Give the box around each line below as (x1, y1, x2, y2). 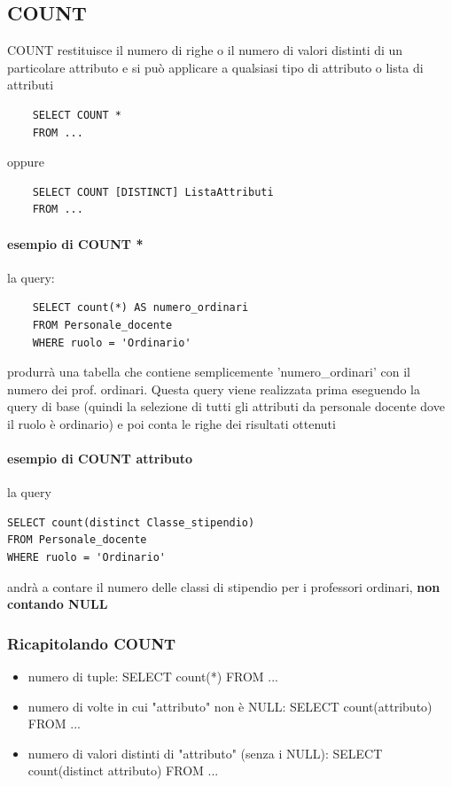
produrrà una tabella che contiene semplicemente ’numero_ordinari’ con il (7, 362, 410, 381)
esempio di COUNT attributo (7, 449, 193, 468)
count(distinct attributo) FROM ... (27, 761, 219, 780)
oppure (7, 152, 45, 171)
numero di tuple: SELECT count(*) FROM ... (27, 667, 279, 686)
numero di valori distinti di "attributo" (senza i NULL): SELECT (27, 743, 383, 762)
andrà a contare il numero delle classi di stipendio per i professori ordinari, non (7, 577, 440, 595)
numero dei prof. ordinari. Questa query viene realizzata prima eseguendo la (7, 379, 420, 398)
